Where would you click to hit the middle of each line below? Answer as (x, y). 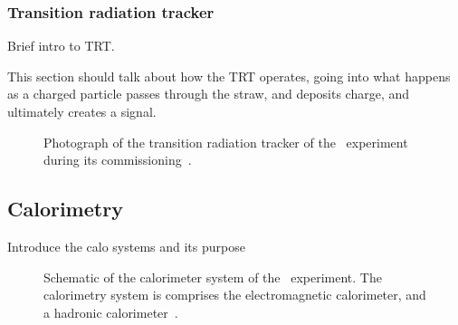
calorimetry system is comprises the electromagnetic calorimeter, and (235, 295)
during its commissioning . (118, 160)
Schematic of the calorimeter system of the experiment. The (213, 277)
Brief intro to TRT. (61, 46)
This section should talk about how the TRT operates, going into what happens (229, 76)
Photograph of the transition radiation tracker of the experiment (226, 142)
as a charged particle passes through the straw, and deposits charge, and (209, 94)
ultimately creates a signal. (82, 111)
